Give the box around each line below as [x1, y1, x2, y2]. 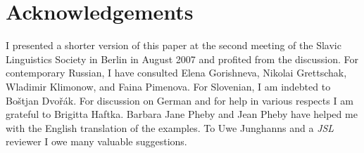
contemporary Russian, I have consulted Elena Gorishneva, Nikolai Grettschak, [6, 65, 347, 80]
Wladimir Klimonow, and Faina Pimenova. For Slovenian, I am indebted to [6, 79, 331, 93]
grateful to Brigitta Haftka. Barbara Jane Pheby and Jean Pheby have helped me [6, 107, 358, 121]
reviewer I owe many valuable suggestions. [6, 134, 187, 149]
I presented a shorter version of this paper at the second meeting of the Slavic [6, 38, 341, 53]
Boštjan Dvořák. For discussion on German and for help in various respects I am [6, 93, 353, 107]
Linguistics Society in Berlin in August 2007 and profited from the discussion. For [6, 51, 358, 66]
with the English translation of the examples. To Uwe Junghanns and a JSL [6, 120, 334, 135]
